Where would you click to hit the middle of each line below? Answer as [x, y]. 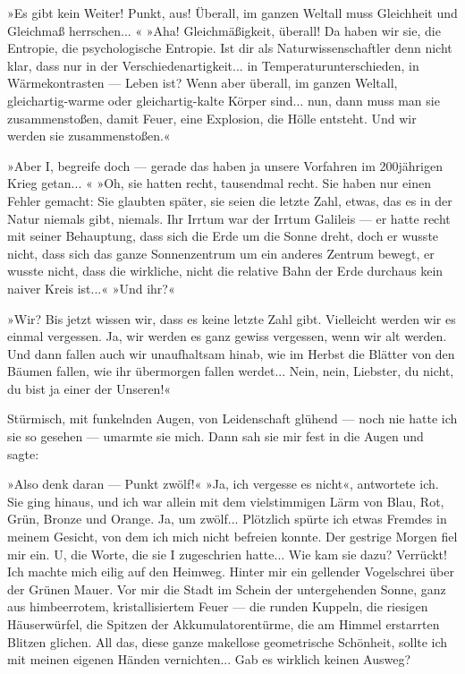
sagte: [23, 453]
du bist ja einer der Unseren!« [89, 388]
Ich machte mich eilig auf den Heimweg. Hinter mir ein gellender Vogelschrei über [231, 572]
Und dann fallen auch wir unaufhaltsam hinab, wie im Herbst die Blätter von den [231, 353]
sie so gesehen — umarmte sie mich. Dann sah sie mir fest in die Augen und [216, 436]
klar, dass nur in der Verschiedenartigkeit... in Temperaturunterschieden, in [213, 65]
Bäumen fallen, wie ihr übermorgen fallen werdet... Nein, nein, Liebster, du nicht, [231, 371]
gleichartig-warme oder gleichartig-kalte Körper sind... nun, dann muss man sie [224, 100]
